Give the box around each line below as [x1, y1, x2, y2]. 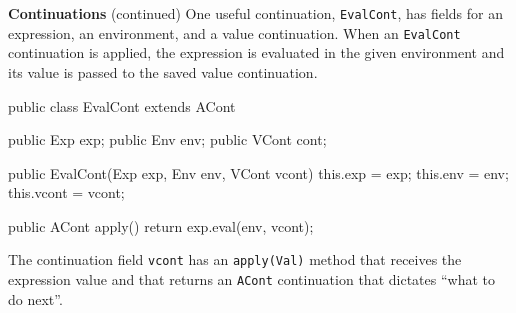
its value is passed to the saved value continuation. [8, 61, 318, 82]
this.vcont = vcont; [8, 182, 125, 203]
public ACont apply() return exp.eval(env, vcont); [8, 215, 314, 236]
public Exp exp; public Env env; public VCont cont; [8, 129, 327, 150]
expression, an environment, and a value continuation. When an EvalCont [8, 22, 461, 43]
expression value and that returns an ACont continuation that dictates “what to [8, 269, 495, 290]
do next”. [8, 288, 63, 309]
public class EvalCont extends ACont [8, 95, 236, 116]
